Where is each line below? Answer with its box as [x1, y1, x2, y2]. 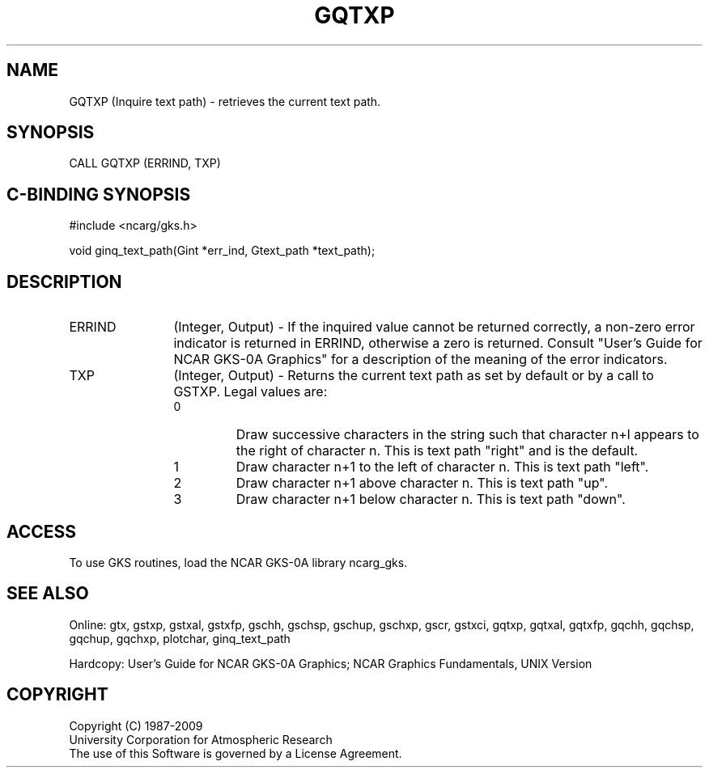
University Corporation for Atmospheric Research [69, 732, 333, 747]
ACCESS [6, 521, 77, 542]
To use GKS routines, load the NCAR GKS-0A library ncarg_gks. [69, 555, 408, 569]
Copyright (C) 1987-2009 [69, 718, 203, 733]
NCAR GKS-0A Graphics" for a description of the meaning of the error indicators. [173, 351, 668, 368]
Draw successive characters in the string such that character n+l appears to [236, 426, 699, 443]
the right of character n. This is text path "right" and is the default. [236, 442, 639, 459]
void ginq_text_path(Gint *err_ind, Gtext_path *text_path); [69, 243, 376, 258]
